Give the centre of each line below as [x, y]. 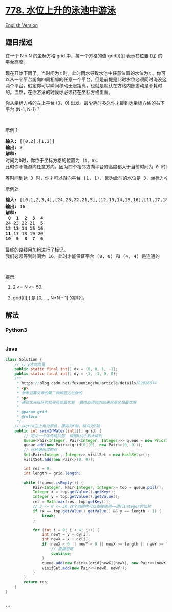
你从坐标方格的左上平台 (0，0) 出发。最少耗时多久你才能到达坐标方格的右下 [85, 103]
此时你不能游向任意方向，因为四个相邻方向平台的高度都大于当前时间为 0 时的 [88, 166]
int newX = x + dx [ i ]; [66, 539]
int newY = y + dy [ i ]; [66, 535]
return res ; [37, 582]
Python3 [16, 330]
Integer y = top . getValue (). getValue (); [76, 497]
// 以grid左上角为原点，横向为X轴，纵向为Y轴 [57, 426]
